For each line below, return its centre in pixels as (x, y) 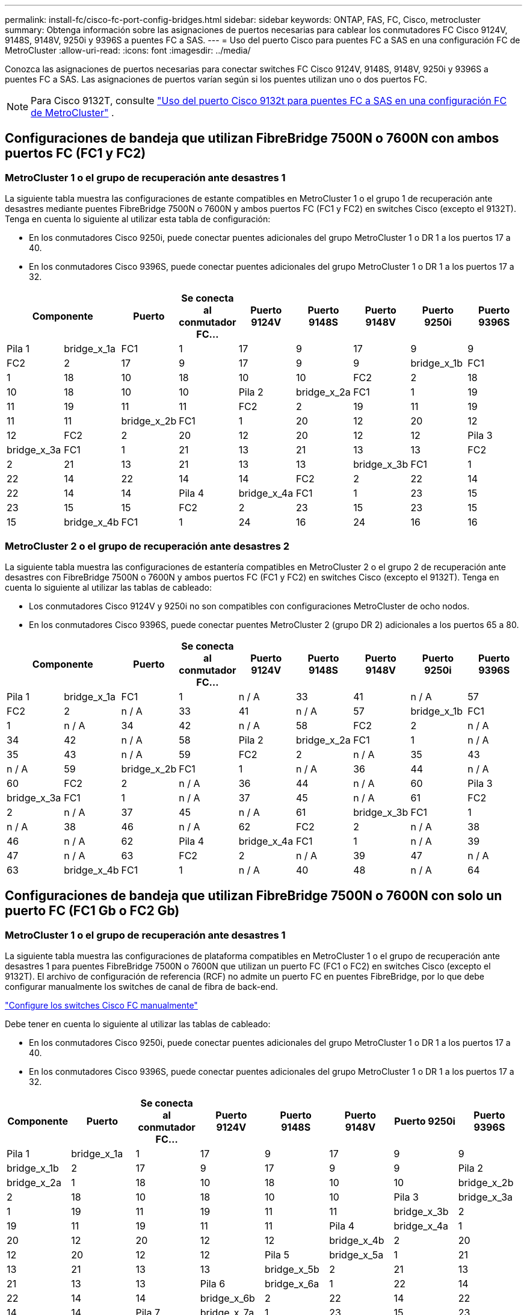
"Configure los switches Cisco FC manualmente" (101, 1006)
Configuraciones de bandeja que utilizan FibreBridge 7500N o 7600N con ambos (252, 138)
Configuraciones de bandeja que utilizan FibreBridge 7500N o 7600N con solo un (254, 896)
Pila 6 (213, 1284)
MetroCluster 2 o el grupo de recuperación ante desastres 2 (147, 546)
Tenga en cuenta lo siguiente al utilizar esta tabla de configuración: (138, 219)
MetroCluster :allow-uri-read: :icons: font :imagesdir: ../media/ (128, 50)
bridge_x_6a (292, 1284)
